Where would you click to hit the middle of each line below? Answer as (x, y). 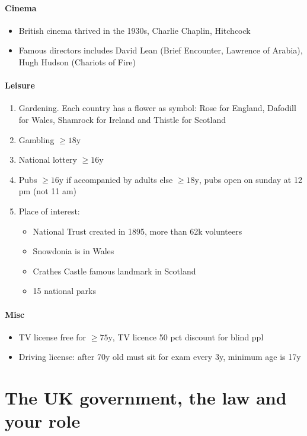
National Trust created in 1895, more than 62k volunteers (137, 231)
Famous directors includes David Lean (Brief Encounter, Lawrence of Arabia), (161, 50)
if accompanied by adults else (119, 179)
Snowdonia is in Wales (73, 251)
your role (43, 421)
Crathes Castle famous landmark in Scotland (114, 271)
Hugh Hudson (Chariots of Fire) (77, 61)
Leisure (20, 85)
